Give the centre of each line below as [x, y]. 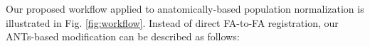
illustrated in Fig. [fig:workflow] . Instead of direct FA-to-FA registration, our [172, 22]
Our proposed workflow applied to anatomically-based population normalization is [185, 8]
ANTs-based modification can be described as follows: [123, 36]
